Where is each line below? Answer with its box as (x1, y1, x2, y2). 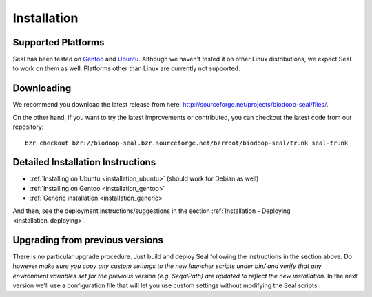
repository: (12, 123, 44, 131)
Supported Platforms (12, 37, 105, 48)
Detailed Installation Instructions (12, 156, 156, 168)
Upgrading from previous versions (12, 234, 163, 246)
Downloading (12, 83, 72, 94)
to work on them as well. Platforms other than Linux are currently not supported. (12, 64, 240, 72)
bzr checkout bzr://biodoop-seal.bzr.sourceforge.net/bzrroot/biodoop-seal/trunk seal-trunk (25, 139, 349, 147)
